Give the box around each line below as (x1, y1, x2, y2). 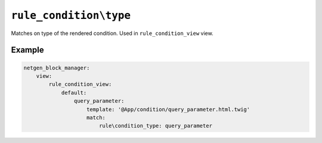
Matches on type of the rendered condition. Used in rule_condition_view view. (11, 30, 214, 37)
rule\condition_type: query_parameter (98, 122, 213, 129)
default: (61, 89, 87, 96)
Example (11, 45, 44, 55)
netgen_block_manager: (23, 64, 90, 71)
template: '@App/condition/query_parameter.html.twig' (86, 106, 250, 113)
